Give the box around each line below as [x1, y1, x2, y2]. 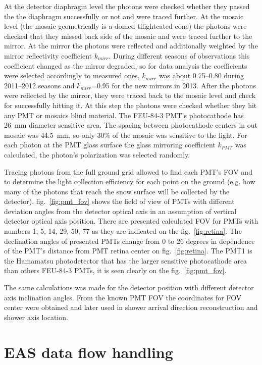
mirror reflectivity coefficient [4, 50, 92, 61]
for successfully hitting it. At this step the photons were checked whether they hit [4, 99, 257, 110]
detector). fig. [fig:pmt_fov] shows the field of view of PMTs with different [4, 196, 235, 206]
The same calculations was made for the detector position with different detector [4, 282, 254, 293]
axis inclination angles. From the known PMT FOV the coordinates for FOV [4, 292, 242, 302]
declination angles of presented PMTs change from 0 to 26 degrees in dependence [4, 235, 255, 246]
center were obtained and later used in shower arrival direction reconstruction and [4, 302, 258, 312]
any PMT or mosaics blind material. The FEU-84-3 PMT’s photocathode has [4, 110, 244, 120]
